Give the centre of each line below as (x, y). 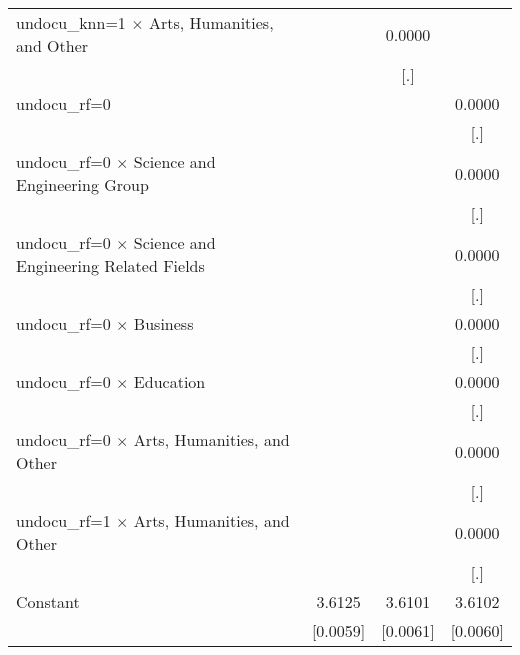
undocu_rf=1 (63, 520)
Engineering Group (82, 184)
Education (169, 381)
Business (163, 323)
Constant (48, 601)
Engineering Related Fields (110, 265)
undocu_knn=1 (71, 22)
